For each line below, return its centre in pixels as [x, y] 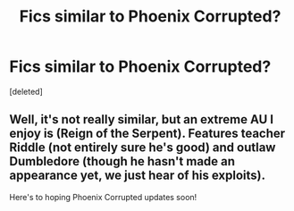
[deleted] [26, 91]
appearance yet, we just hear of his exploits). [138, 176]
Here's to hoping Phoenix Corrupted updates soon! [103, 197]
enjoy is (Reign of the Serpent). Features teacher [147, 134]
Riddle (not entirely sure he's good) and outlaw [143, 148]
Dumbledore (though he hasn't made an [122, 161]
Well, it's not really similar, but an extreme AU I [142, 119]
